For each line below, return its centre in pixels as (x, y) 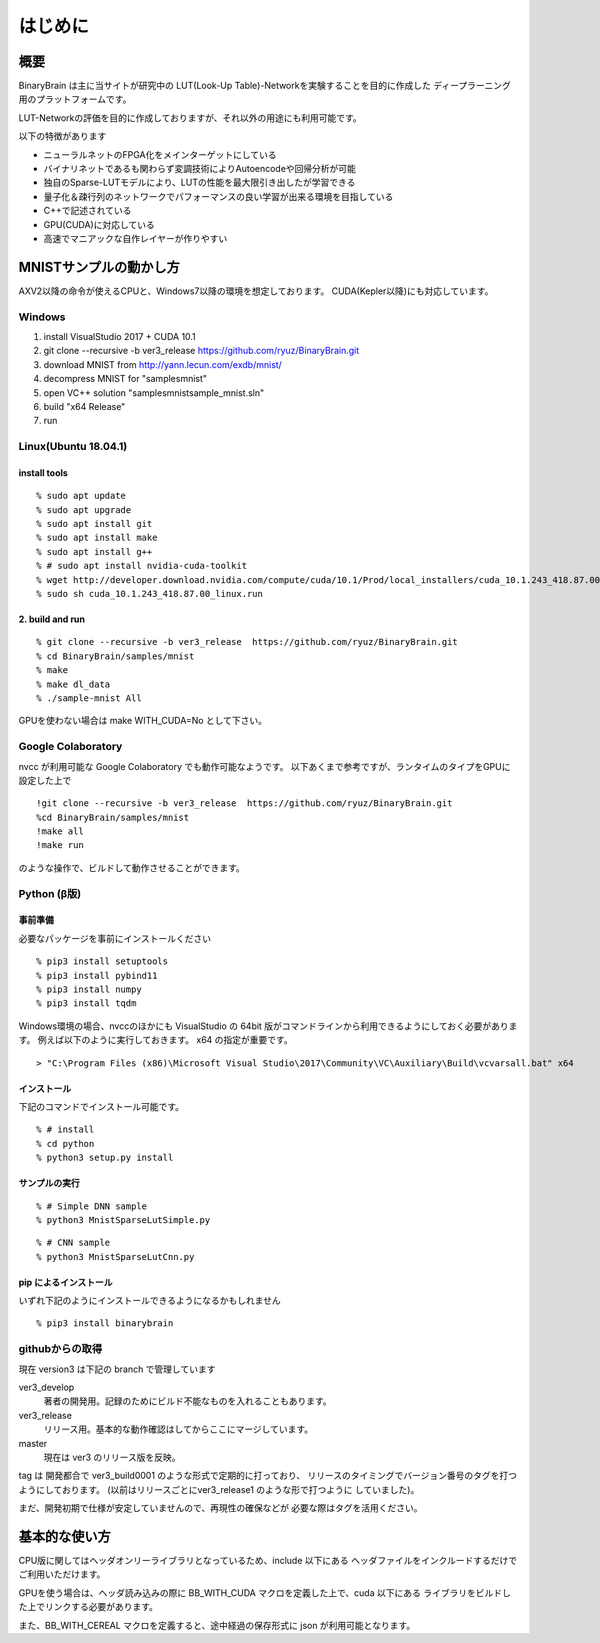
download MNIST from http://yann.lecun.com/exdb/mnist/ (162, 364)
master (33, 1443)
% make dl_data (73, 684)
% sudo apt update (81, 496)
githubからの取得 (60, 1349)
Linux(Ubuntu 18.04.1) (73, 447)
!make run (60, 845)
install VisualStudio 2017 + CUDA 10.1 (120, 337)
